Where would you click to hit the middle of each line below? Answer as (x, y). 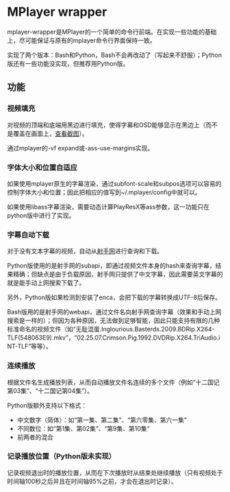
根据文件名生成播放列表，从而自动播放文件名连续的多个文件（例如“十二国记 (114, 382)
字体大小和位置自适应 (42, 167)
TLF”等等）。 (35, 347)
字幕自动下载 (28, 235)
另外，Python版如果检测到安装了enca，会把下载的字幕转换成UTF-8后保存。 (114, 297)
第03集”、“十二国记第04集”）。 (50, 390)
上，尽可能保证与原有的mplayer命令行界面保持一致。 (81, 40)
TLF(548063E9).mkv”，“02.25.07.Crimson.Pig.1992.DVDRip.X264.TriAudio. (113, 338)
